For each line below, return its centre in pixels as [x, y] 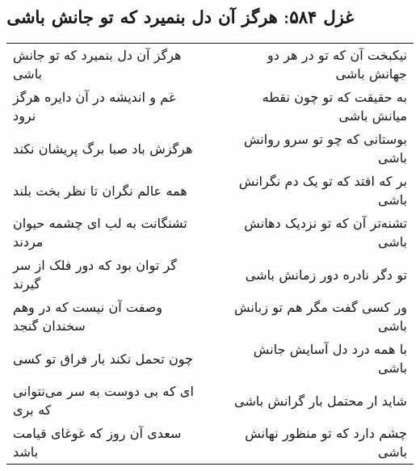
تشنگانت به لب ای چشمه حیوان [100, 223]
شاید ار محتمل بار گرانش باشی [321, 400]
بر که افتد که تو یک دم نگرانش [323, 181]
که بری [32, 410]
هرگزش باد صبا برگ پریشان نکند [103, 148]
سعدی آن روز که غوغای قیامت [97, 433]
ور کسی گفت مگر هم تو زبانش [320, 307]
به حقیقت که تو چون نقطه [334, 97]
